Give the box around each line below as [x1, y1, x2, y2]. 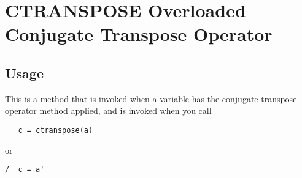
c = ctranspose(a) [18, 125, 93, 135]
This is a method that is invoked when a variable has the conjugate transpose [5, 92, 297, 105]
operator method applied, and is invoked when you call [5, 104, 212, 117]
